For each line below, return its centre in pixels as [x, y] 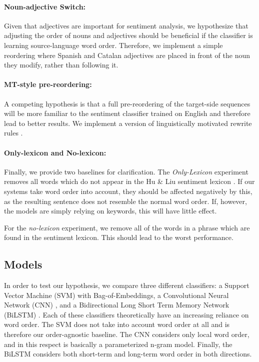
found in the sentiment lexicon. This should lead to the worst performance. [119, 237]
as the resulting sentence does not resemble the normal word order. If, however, [125, 201]
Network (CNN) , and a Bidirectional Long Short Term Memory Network [117, 305]
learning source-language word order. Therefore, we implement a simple [113, 45]
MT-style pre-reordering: [48, 84]
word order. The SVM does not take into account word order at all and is [117, 324]
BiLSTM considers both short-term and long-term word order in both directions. [128, 354]
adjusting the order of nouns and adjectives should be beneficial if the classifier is [128, 35]
